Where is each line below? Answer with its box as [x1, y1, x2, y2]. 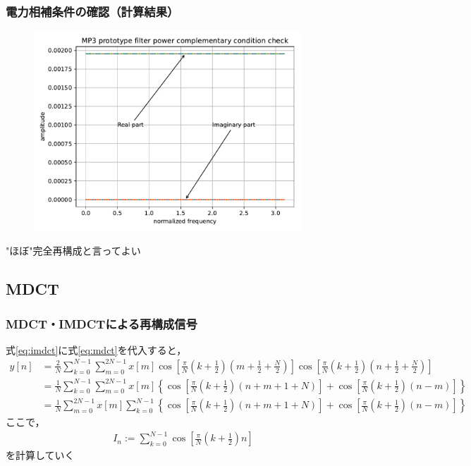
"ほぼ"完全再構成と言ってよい [6, 243, 141, 258]
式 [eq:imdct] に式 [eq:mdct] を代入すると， [6, 342, 187, 357]
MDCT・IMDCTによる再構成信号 [6, 314, 197, 332]
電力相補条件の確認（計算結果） [6, 2, 179, 20]
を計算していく [6, 448, 75, 462]
